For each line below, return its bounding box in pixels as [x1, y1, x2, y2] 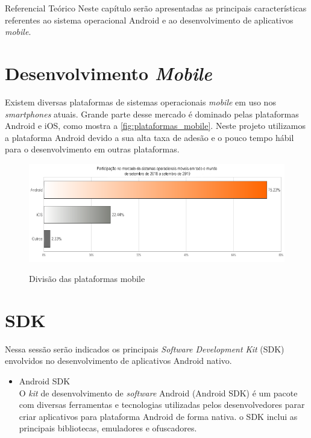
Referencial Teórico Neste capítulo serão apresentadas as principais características [5, 2, 307, 14]
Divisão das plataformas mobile [29, 272, 145, 285]
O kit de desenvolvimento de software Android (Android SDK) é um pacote [19, 386, 298, 399]
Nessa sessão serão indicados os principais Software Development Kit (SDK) [5, 342, 284, 355]
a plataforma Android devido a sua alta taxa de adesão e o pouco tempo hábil [5, 131, 294, 143]
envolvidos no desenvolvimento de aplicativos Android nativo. [5, 354, 232, 367]
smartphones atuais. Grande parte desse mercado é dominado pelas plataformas [5, 107, 299, 120]
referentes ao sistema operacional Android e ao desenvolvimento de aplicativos [5, 13, 294, 26]
